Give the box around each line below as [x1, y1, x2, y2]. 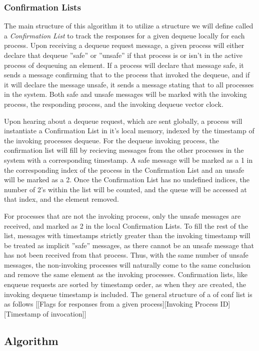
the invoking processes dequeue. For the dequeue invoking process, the [4, 135, 219, 145]
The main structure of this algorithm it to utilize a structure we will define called [4, 20, 253, 31]
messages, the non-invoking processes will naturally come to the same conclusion [4, 259, 250, 270]
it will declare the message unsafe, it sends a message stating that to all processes [4, 79, 254, 89]
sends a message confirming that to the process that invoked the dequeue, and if [4, 69, 250, 80]
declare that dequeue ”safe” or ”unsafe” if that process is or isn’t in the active [4, 50, 242, 60]
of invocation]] [42, 308, 86, 319]
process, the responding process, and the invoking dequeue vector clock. [4, 98, 223, 109]
